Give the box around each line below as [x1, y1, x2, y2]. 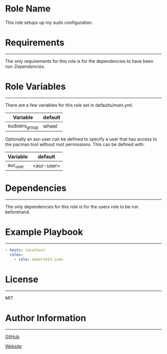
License [5, 274, 39, 285]
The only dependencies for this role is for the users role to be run [5, 204, 139, 210]
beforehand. [5, 209, 31, 215]
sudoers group [7, 122, 39, 130]
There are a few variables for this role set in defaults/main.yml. [5, 102, 133, 108]
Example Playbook [5, 226, 83, 238]
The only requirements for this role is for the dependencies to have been [5, 58, 154, 64]
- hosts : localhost [5, 248, 46, 253]
